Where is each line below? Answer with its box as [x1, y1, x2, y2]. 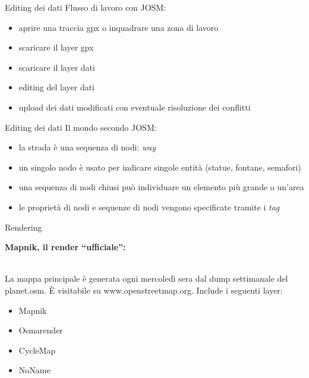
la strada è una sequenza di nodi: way [18, 141, 156, 153]
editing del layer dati [18, 81, 95, 93]
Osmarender [18, 324, 63, 336]
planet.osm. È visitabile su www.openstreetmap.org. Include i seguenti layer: [5, 283, 283, 296]
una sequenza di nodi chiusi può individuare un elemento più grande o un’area [18, 181, 304, 193]
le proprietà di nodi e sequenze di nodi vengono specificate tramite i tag [18, 200, 280, 213]
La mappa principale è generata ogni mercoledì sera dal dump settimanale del [5, 272, 288, 285]
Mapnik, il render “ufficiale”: [5, 241, 126, 253]
